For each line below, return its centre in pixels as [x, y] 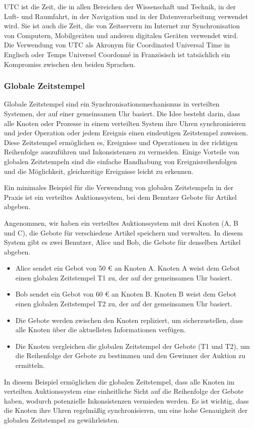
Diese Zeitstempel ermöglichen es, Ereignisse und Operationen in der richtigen [121, 142]
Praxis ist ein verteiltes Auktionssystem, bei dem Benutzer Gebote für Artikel [120, 197]
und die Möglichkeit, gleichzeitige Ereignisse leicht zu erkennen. [99, 171]
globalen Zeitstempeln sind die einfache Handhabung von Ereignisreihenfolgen [120, 161]
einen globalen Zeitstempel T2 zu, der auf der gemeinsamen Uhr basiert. [124, 304]
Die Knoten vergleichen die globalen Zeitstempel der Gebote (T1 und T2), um [133, 346]
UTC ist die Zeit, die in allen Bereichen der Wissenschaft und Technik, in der [120, 6]
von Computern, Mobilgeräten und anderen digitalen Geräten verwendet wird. [121, 35]
